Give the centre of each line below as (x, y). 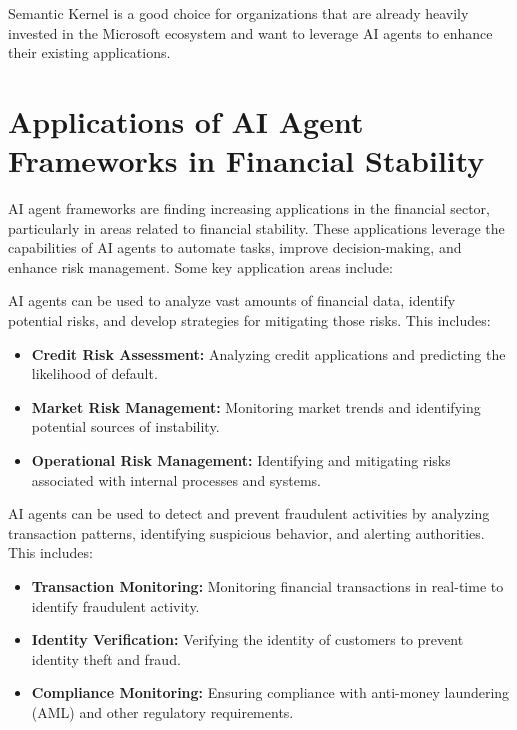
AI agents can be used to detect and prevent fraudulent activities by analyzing (249, 513)
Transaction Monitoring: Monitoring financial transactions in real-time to (267, 586)
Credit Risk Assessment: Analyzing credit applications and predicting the (268, 353)
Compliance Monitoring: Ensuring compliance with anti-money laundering (270, 692)
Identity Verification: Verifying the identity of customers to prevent (247, 639)
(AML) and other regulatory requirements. (162, 711)
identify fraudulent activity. (115, 605)
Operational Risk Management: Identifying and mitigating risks (241, 460)
